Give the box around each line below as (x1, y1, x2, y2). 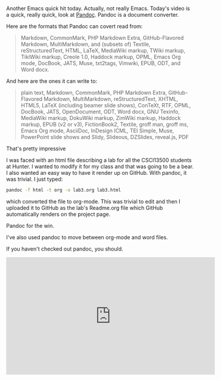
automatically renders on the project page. (6, 211, 111, 218)
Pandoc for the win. (6, 223, 55, 230)
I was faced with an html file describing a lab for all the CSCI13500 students (6, 157, 192, 164)
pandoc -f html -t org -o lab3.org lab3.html (6, 187, 121, 193)
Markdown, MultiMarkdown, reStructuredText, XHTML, (43, 95, 179, 103)
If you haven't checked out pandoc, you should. (6, 245, 123, 252)
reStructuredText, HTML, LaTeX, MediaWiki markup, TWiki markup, (20, 47, 186, 54)
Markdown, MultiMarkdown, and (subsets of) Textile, (20, 41, 151, 48)
